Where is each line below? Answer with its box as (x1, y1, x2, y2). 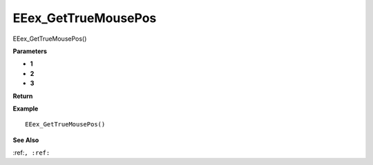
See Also (12, 135, 39, 144)
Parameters (12, 47, 48, 55)
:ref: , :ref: (12, 148, 50, 157)
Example (12, 104, 39, 113)
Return (12, 92, 33, 100)
